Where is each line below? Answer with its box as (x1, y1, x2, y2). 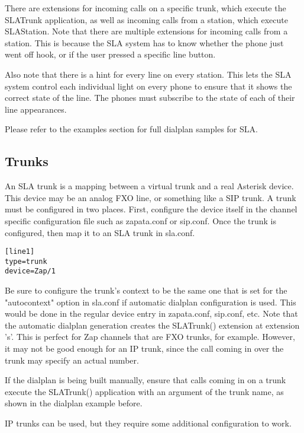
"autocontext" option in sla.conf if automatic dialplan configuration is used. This (5, 295, 296, 308)
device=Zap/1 (5, 267, 56, 276)
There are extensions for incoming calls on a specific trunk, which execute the (5, 2, 286, 14)
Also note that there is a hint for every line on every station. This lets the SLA (5, 68, 292, 80)
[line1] (5, 247, 35, 256)
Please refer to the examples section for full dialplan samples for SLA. (5, 123, 258, 135)
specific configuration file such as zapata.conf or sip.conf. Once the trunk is (5, 214, 277, 227)
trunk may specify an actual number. (5, 354, 139, 366)
